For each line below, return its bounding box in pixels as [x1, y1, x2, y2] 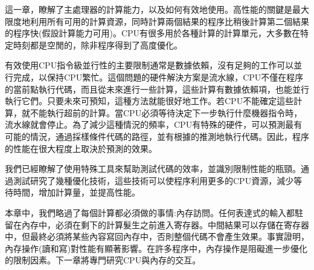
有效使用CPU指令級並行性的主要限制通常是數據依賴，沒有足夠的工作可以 [5, 59, 294, 71]
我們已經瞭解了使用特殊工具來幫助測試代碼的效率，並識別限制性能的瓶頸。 [5, 162, 301, 175]
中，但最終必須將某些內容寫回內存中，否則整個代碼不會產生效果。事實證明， [5, 230, 309, 243]
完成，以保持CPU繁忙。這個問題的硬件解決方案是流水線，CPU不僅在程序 [13, 70, 304, 83]
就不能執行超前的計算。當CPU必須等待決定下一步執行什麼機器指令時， [21, 106, 303, 119]
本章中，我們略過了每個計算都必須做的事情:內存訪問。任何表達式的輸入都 [5, 206, 295, 219]
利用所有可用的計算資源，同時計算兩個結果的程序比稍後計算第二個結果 [30, 15, 309, 27]
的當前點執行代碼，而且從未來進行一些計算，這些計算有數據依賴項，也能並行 [5, 82, 309, 95]
